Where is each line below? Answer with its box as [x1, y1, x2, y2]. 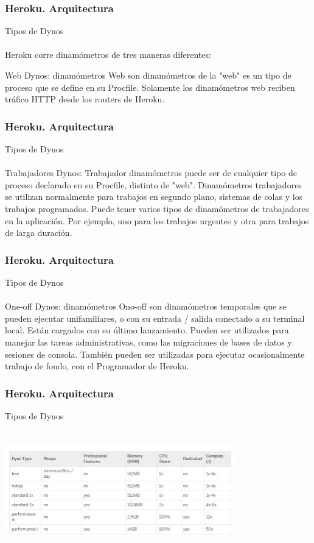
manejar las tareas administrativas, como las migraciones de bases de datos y [5, 335, 292, 348]
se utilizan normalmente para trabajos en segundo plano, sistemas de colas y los [5, 190, 303, 203]
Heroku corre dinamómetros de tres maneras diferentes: [5, 48, 211, 61]
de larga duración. [5, 226, 72, 239]
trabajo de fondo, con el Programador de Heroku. [5, 360, 189, 372]
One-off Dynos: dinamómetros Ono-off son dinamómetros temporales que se [5, 300, 287, 313]
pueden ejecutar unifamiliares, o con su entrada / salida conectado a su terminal [5, 311, 305, 324]
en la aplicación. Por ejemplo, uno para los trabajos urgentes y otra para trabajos [5, 214, 309, 227]
